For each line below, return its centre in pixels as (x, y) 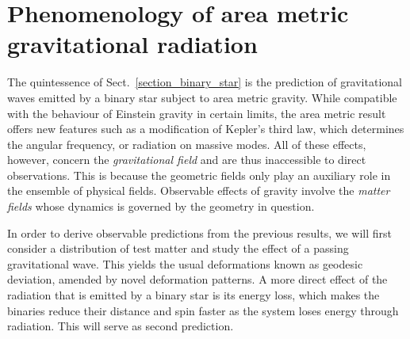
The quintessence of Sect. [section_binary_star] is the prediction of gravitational (205, 82)
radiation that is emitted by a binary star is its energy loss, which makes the (194, 295)
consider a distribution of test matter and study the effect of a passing (178, 248)
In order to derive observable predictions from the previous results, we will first (199, 232)
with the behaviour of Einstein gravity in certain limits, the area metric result (197, 113)
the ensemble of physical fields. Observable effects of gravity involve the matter (199, 190)
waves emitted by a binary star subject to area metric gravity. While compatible (202, 97)
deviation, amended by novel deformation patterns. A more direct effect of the (197, 279)
